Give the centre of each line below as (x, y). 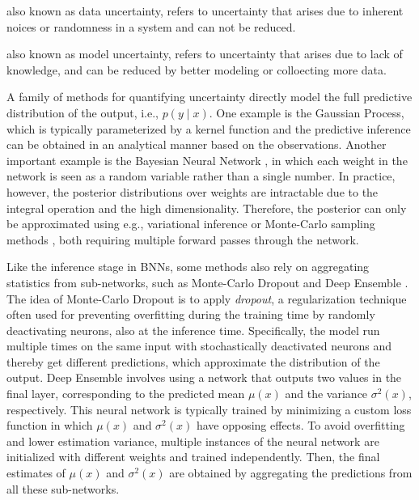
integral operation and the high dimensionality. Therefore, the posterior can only (207, 208)
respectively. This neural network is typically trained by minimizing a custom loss (209, 409)
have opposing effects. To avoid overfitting (300, 425)
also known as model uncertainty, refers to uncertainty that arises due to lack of (205, 54)
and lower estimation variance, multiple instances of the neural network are (193, 441)
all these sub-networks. (63, 488)
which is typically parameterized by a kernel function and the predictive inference (209, 128)
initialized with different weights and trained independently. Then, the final (193, 457)
